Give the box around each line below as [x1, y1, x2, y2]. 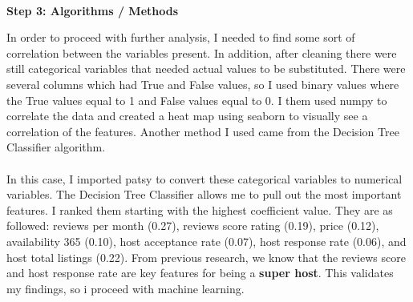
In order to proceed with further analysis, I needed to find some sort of [6, 29, 355, 46]
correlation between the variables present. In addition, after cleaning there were [6, 44, 397, 61]
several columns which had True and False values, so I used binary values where [6, 75, 399, 92]
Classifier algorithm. [6, 139, 106, 155]
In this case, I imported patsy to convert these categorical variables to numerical [6, 170, 403, 187]
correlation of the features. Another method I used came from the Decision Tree [6, 123, 399, 139]
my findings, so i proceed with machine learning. [6, 280, 245, 296]
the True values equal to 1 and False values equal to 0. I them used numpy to [6, 91, 387, 108]
